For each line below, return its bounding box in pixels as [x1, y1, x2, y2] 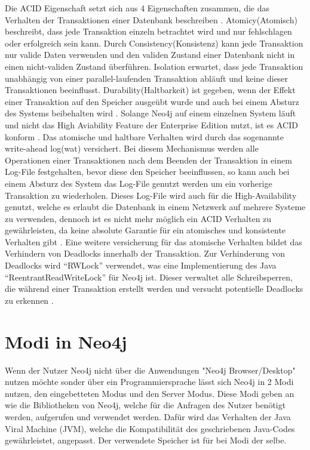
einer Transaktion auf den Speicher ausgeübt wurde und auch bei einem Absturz [5, 95, 299, 107]
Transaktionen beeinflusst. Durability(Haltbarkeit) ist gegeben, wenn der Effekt [5, 84, 296, 96]
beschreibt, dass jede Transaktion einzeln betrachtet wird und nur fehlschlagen [5, 25, 292, 38]
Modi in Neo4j [5, 329, 127, 353]
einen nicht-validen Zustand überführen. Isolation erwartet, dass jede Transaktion [5, 60, 303, 72]
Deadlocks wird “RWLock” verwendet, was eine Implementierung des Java [5, 259, 277, 272]
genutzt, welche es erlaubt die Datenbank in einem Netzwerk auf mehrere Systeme [5, 201, 306, 213]
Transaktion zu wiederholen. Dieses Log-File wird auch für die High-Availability [5, 189, 297, 201]
